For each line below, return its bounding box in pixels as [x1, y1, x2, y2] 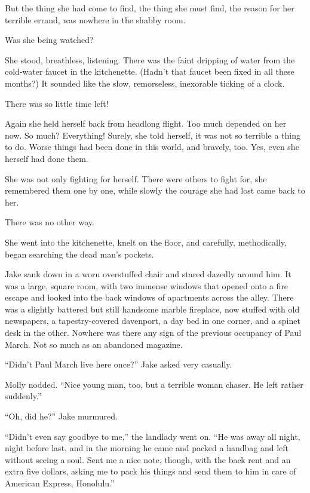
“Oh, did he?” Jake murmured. [5, 410, 118, 422]
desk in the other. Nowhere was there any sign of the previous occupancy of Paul [5, 326, 302, 339]
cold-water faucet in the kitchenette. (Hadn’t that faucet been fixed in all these [5, 65, 294, 78]
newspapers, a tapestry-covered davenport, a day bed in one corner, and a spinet [5, 314, 300, 327]
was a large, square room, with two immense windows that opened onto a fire [5, 279, 288, 292]
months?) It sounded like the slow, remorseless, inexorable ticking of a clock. [5, 76, 285, 89]
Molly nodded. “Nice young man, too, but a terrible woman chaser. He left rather [5, 378, 303, 390]
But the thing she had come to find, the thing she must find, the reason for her [5, 2, 294, 14]
